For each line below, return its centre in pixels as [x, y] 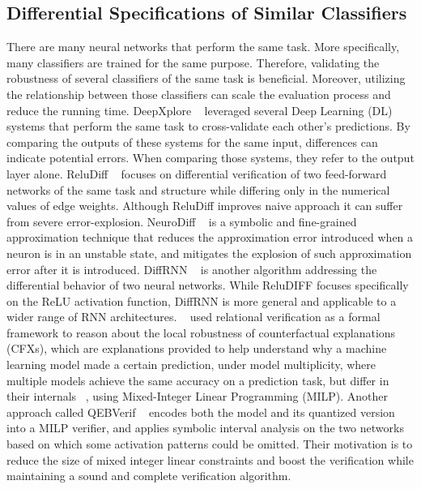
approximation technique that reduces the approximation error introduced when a [210, 237]
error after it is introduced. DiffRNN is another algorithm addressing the [192, 269]
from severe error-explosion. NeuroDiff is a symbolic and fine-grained [182, 221]
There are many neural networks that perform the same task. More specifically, [203, 47]
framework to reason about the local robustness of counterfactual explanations [201, 332]
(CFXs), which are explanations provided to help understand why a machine [197, 348]
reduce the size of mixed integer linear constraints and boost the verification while [210, 459]
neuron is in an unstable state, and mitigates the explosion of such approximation [209, 253]
